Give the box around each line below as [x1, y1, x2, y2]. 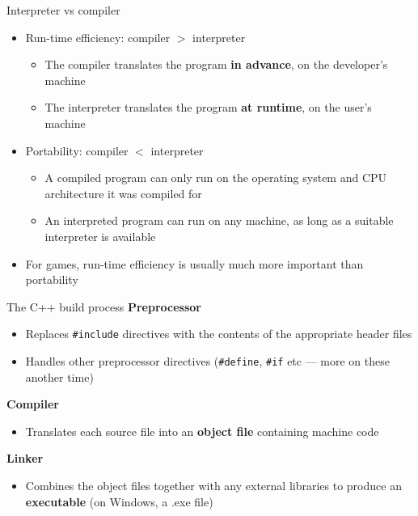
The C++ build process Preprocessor [6, 298, 201, 315]
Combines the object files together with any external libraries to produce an [25, 477, 402, 493]
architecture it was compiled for [44, 184, 202, 201]
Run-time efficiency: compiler [25, 28, 171, 45]
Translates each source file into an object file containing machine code [25, 422, 379, 439]
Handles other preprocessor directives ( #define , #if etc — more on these [25, 352, 390, 369]
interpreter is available [44, 227, 156, 244]
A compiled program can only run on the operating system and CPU [44, 169, 387, 186]
